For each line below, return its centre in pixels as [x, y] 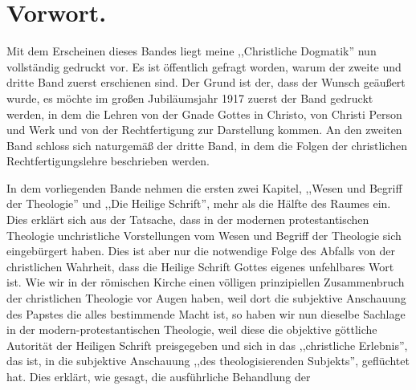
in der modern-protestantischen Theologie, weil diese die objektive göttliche [192, 329]
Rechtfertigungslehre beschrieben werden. [108, 161]
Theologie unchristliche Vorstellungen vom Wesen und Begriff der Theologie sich [204, 235]
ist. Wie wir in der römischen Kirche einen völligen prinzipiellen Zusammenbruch [206, 282]
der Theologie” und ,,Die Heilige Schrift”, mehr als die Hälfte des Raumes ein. [199, 203]
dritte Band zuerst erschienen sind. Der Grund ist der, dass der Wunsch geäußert [206, 82]
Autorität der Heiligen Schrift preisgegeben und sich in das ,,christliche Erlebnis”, [207, 345]
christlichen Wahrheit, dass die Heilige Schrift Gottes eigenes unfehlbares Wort [200, 266]
